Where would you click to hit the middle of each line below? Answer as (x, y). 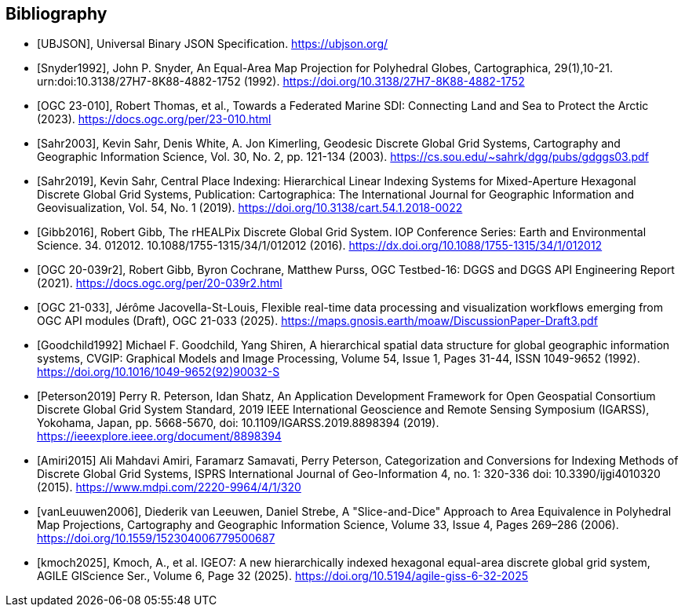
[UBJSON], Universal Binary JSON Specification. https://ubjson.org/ (213, 44)
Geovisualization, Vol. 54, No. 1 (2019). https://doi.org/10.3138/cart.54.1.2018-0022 (250, 208)
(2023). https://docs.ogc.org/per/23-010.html (154, 119)
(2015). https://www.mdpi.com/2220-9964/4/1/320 (169, 487)
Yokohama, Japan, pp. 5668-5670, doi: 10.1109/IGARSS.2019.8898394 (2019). (238, 423)
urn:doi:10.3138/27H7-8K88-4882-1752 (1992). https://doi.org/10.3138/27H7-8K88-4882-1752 (281, 82)
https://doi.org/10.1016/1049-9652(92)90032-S (158, 372)
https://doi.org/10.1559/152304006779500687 (156, 538)
